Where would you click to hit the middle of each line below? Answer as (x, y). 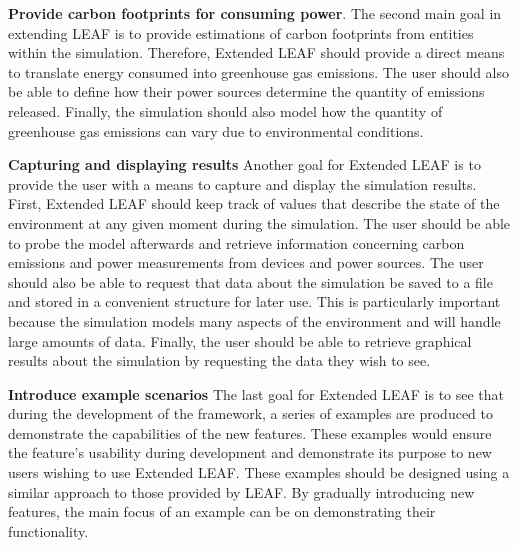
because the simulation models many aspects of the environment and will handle (254, 320)
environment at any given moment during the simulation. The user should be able (259, 222)
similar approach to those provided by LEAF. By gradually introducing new (241, 491)
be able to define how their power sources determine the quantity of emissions (246, 91)
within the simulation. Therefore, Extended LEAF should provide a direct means (256, 52)
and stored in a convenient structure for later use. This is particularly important (254, 301)
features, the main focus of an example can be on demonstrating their (222, 511)
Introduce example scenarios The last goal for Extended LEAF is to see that (256, 393)
